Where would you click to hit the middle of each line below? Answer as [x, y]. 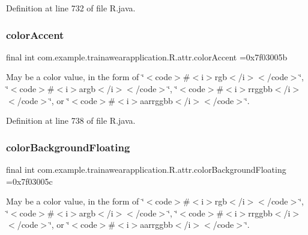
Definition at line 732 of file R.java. [71, 8]
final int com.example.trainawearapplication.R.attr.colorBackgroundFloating [146, 169]
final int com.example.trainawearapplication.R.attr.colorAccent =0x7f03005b [147, 57]
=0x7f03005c [29, 181]
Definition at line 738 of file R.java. [71, 120]
